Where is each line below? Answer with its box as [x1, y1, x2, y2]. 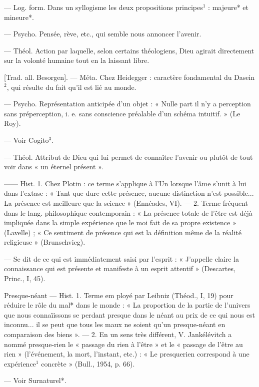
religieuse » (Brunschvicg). [4, 237, 85, 247]
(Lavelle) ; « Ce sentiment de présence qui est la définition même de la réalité [4, 227, 241, 237]
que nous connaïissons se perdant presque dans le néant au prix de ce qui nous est [4, 309, 255, 320]
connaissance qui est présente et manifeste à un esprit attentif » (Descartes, [4, 263, 235, 274]
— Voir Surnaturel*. [4, 375, 66, 386]
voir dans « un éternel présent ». [4, 161, 103, 172]
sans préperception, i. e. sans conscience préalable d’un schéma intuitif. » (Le [4, 108, 240, 118]
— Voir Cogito [4, 134, 49, 145]
